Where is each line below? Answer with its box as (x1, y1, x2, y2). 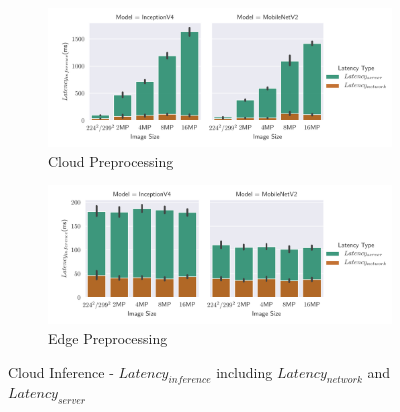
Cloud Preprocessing (48, 150, 174, 171)
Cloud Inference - (8, 361, 114, 382)
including (216, 361, 273, 382)
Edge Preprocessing (48, 327, 168, 348)
